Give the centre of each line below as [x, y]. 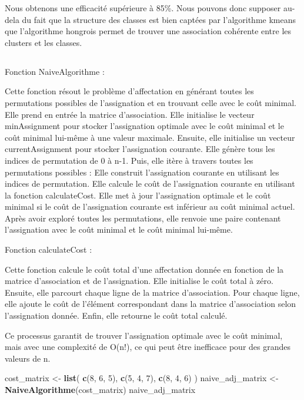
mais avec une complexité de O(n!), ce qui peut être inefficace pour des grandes [148, 347]
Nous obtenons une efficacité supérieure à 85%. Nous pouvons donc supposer [143, 8]
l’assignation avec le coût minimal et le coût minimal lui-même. [119, 229]
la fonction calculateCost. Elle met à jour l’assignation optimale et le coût [138, 195]
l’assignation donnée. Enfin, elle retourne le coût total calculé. [116, 315]
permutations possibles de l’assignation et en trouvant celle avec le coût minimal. [151, 102]
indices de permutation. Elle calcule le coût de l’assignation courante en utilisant [150, 184]
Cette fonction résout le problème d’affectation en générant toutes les [129, 91]
